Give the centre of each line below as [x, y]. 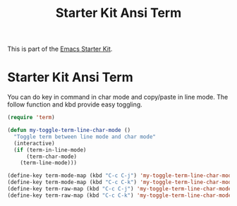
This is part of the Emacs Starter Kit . [60, 49]
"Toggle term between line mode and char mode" [85, 137]
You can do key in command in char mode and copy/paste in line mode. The [118, 97]
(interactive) [34, 143]
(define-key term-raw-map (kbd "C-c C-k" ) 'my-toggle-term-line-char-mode [120, 195]
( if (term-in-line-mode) [50, 150]
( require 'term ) [31, 118]
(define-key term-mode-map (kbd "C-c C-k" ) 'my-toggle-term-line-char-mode [121, 182]
